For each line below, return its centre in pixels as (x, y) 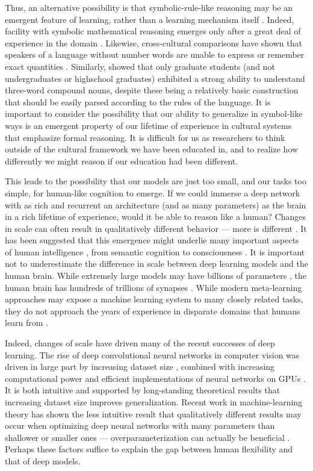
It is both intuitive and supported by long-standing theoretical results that (143, 390)
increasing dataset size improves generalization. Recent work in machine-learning (154, 402)
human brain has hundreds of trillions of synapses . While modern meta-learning (153, 287)
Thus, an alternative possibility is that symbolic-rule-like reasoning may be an (149, 7)
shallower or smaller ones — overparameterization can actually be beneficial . (147, 437)
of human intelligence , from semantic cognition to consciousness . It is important (155, 251)
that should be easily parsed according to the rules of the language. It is (138, 101)
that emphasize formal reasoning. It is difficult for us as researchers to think (145, 137)
